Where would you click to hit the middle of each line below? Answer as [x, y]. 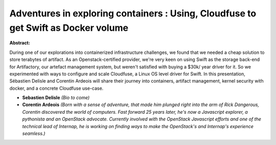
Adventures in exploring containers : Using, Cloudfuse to [133, 13]
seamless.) [34, 134]
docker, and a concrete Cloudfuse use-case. [56, 88]
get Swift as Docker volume [69, 28]
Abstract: [20, 43]
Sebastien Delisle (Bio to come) [56, 98]
